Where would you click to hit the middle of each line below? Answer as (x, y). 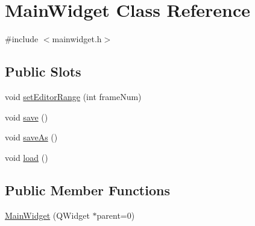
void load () (27, 157)
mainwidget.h (77, 39)
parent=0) (116, 215)
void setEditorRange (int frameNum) (73, 96)
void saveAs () (31, 137)
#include (22, 39)
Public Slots (43, 71)
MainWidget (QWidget (47, 215)
